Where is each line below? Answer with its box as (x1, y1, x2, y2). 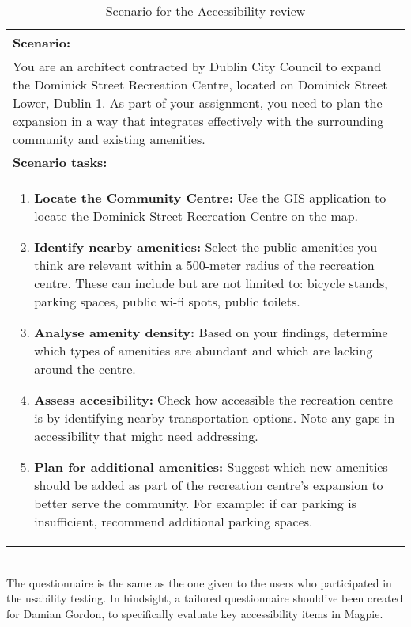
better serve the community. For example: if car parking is (34, 494, 356, 512)
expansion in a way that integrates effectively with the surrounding (13, 112, 384, 130)
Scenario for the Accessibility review (105, 2, 306, 20)
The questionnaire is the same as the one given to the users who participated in (6, 574, 392, 591)
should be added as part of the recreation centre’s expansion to (34, 476, 383, 494)
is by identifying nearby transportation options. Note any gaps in (34, 408, 395, 427)
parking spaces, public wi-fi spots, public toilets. (34, 292, 300, 310)
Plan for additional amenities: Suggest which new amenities (34, 458, 388, 476)
